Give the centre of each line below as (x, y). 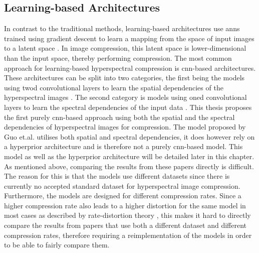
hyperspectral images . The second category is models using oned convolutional (125, 97)
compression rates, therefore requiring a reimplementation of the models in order (128, 235)
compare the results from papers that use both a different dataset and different (125, 225)
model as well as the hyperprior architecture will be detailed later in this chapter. (129, 156)
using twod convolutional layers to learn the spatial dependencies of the (114, 87)
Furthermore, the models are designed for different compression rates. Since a (123, 196)
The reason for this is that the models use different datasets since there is (117, 176)
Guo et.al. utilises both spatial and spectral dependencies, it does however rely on (129, 136)
